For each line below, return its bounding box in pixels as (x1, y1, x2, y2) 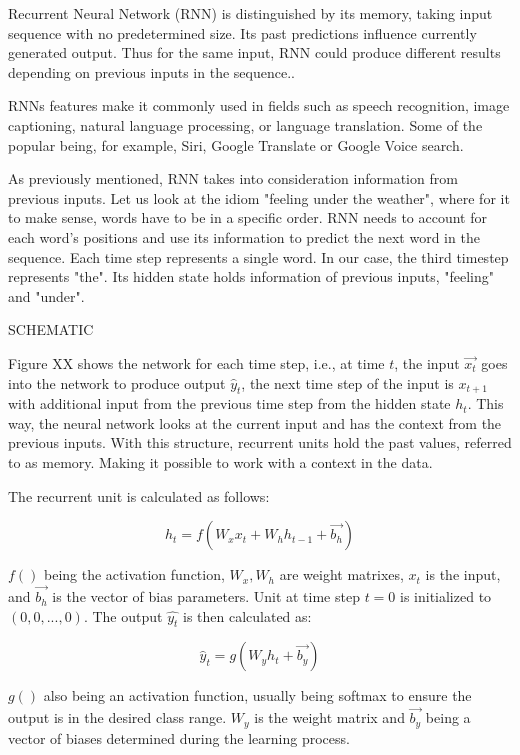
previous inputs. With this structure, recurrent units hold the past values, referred (8, 432, 512, 453)
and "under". (8, 285, 85, 306)
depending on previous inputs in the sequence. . (8, 61, 295, 82)
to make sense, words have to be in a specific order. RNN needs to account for (8, 207, 487, 228)
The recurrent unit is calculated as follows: (8, 485, 270, 506)
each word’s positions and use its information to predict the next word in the (8, 226, 480, 247)
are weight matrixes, (279, 564, 404, 585)
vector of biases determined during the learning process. (8, 727, 350, 748)
